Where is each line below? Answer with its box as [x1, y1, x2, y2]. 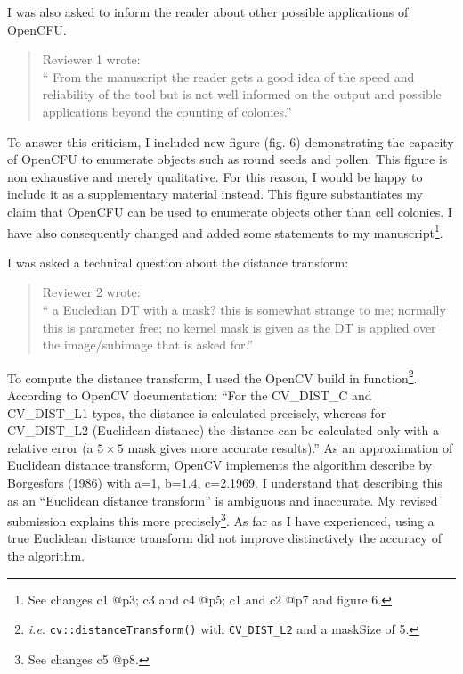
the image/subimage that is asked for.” [42, 335, 254, 354]
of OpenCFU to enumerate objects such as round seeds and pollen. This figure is [7, 150, 448, 168]
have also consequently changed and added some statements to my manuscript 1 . [7, 220, 443, 242]
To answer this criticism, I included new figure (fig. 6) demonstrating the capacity [7, 132, 454, 151]
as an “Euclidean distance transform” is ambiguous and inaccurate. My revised [7, 490, 438, 509]
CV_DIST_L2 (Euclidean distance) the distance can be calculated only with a [7, 421, 439, 440]
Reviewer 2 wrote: [42, 283, 141, 301]
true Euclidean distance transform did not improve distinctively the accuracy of [7, 529, 442, 547]
